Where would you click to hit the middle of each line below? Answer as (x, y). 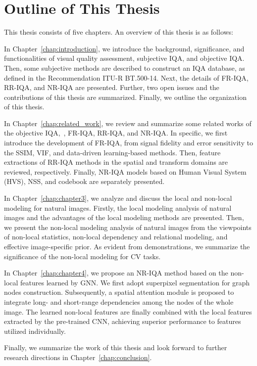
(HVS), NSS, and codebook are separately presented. (84, 181)
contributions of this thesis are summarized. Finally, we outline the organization (125, 97)
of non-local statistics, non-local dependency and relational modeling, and (116, 237)
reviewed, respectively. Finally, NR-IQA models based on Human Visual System (125, 171)
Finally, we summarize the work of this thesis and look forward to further (116, 347)
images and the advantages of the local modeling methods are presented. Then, (124, 217)
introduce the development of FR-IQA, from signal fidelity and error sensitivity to (128, 143)
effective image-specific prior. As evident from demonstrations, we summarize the (127, 246)
